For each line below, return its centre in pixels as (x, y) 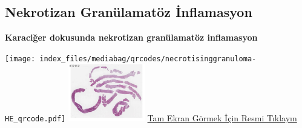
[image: (20, 59)
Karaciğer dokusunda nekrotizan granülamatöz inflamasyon (131, 37)
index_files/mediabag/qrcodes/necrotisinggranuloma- (148, 59)
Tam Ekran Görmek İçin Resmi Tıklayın (222, 117)
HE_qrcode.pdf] (35, 119)
